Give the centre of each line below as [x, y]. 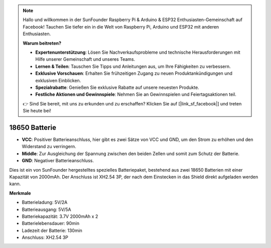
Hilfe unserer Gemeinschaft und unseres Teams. [85, 59]
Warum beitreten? [42, 43]
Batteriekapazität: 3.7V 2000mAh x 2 [60, 216]
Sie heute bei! [37, 111]
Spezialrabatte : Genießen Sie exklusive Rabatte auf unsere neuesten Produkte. [117, 87]
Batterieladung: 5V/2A [45, 202]
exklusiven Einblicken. [58, 80]
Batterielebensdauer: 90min [51, 223]
